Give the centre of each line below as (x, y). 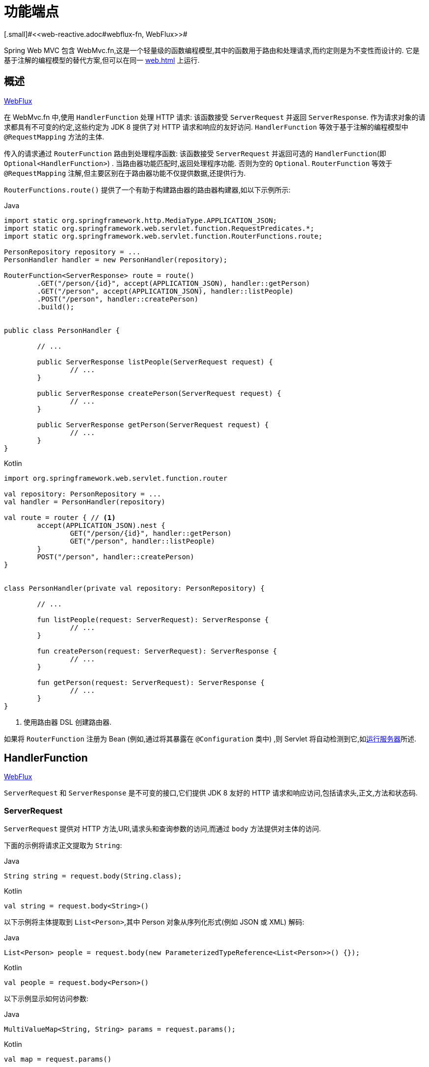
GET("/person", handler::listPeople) (142, 541)
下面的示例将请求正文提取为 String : (63, 846)
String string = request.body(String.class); (93, 876)
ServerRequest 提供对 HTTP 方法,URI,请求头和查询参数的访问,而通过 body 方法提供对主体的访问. (162, 829)
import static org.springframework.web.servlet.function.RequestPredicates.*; (159, 228)
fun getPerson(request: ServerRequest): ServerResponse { (151, 682)
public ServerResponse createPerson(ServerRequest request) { (159, 393)
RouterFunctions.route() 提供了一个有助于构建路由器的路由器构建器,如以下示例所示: (147, 190)
